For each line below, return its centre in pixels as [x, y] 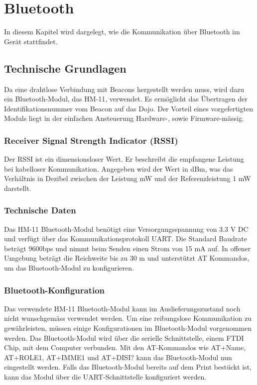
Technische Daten [40, 210]
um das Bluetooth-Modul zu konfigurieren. [69, 268]
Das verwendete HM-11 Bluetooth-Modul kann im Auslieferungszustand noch [122, 308]
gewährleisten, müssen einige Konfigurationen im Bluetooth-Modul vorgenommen [128, 328]
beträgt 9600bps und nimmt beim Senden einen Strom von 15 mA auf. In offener [128, 248]
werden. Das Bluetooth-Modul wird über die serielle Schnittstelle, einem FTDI [124, 337]
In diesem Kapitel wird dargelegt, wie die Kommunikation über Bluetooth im [122, 32]
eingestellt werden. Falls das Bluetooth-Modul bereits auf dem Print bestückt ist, [128, 367]
